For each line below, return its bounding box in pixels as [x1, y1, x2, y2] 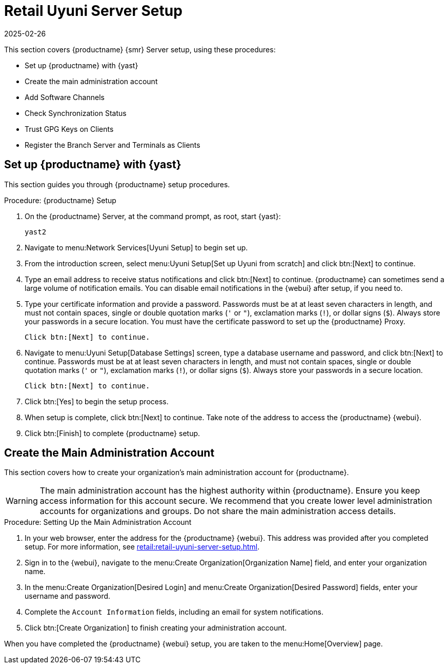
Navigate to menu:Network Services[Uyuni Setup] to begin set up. [25, 243, 248, 252]
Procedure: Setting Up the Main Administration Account [4, 518, 192, 527]
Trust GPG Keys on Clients [25, 124, 114, 133]
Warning [6, 496, 38, 506]
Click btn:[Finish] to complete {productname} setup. [25, 428, 200, 438]
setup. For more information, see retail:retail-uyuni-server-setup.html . [25, 542, 260, 552]
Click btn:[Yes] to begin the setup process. [25, 397, 169, 406]
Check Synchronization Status [25, 108, 127, 117]
